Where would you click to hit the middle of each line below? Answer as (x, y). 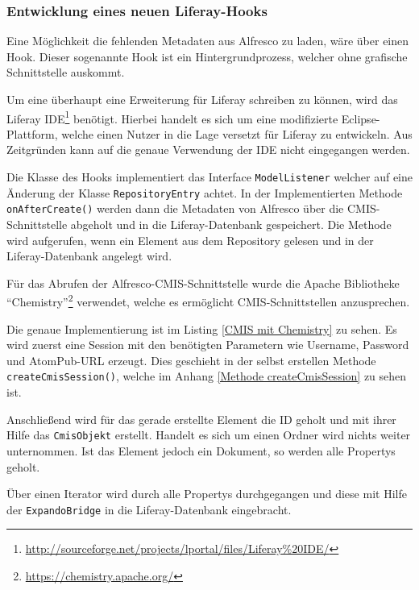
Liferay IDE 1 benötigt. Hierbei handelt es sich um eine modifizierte (172, 117)
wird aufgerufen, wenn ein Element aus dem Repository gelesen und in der (190, 240)
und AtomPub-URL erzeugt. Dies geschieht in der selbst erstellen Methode (191, 360)
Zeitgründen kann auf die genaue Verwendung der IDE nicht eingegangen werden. (208, 150)
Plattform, (32, 133)
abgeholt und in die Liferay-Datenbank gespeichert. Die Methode (231, 224)
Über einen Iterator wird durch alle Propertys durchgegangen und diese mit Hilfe (207, 494)
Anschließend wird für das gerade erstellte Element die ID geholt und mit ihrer (201, 419)
